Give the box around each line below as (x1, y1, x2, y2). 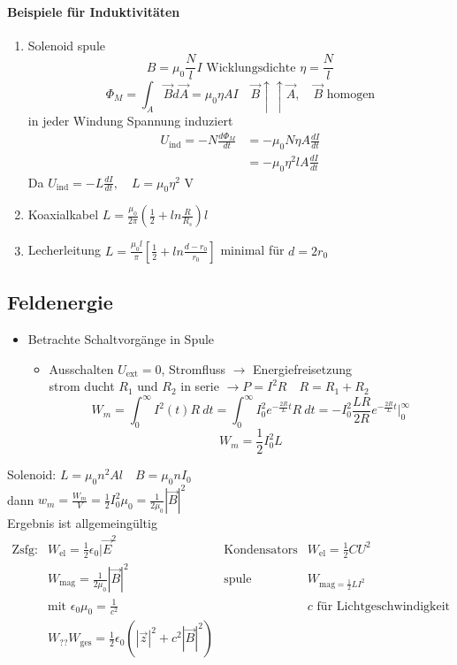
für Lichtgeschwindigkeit (316, 600, 451, 613)
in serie (180, 377, 219, 395)
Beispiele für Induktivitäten (7, 2, 180, 20)
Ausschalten (49, 359, 114, 378)
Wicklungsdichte (206, 61, 296, 74)
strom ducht (49, 377, 115, 395)
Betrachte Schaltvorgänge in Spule (27, 329, 215, 348)
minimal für (220, 241, 285, 259)
